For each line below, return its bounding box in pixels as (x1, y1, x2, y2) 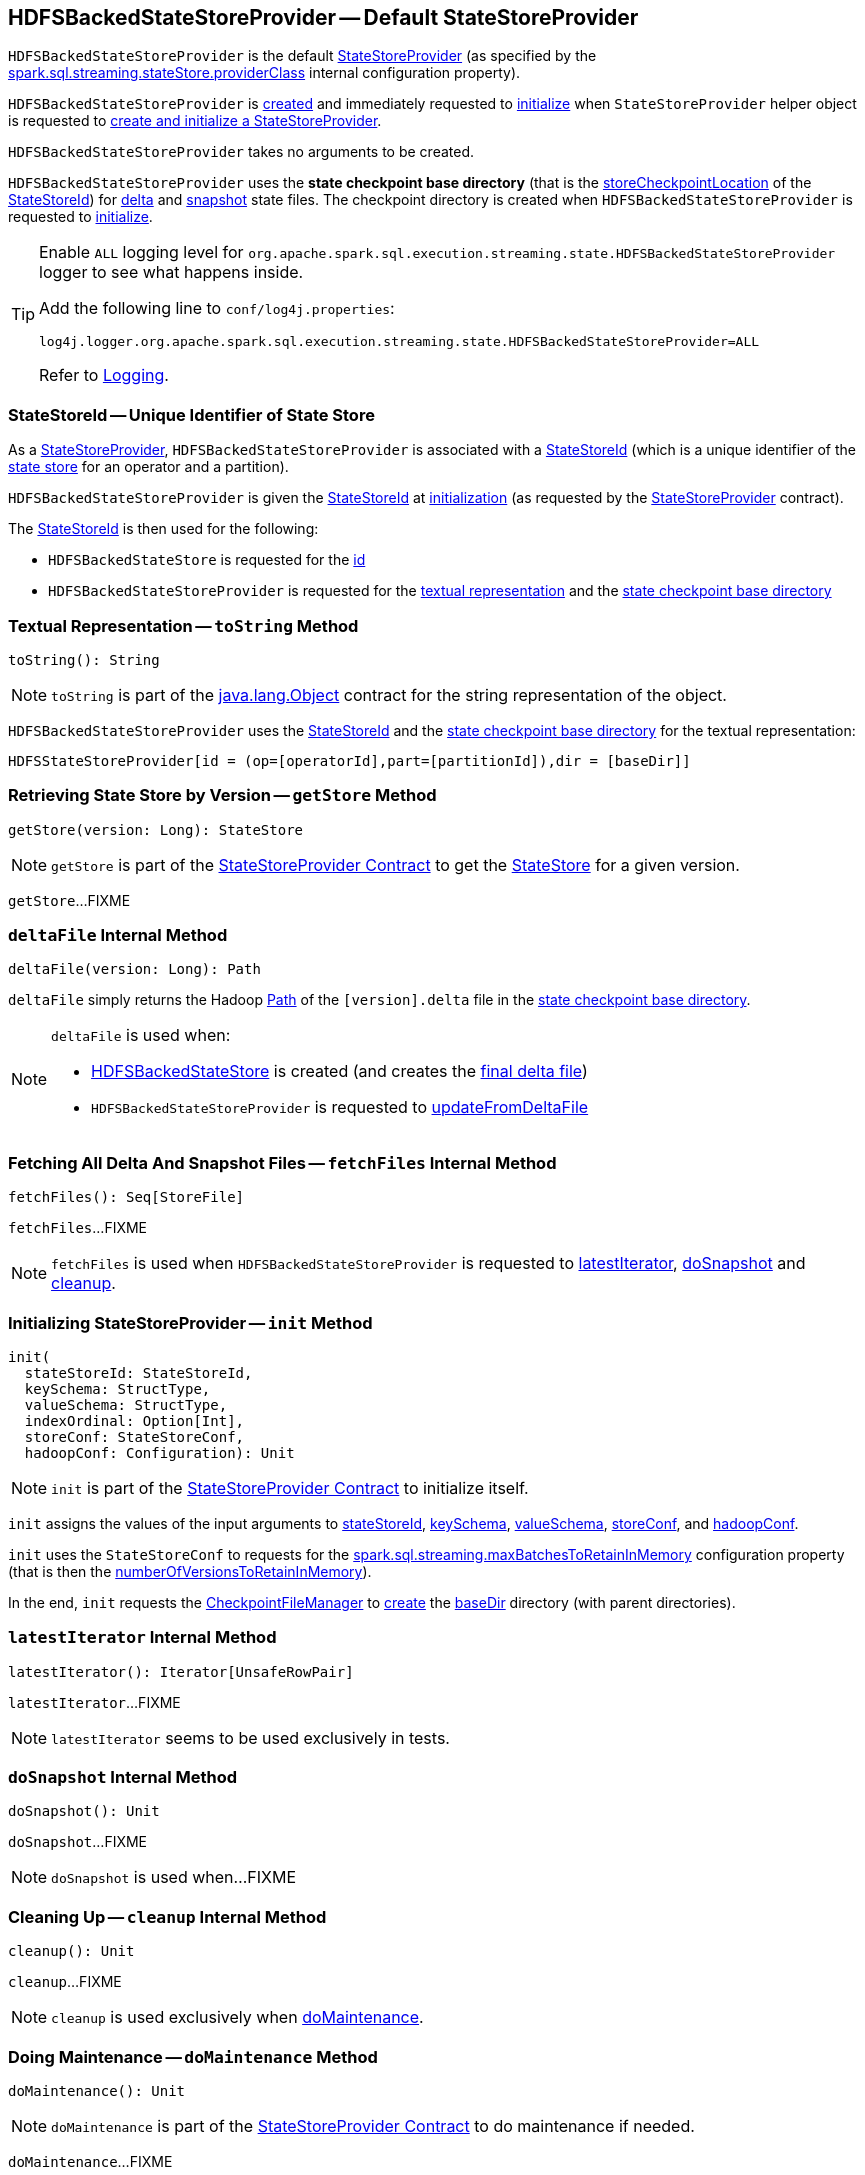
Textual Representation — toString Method (8, 615, 359, 636)
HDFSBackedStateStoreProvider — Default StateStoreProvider (8, 5, 639, 30)
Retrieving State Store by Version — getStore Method (8, 785, 437, 806)
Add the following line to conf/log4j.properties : (39, 298, 395, 319)
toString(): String (8, 651, 160, 668)
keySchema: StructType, (24, 1380, 211, 1397)
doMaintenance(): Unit (8, 2082, 186, 2099)
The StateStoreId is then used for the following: (8, 520, 319, 538)
